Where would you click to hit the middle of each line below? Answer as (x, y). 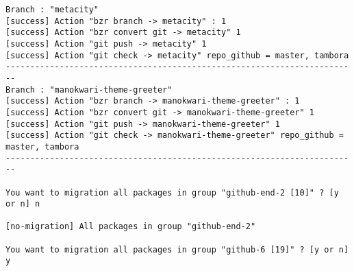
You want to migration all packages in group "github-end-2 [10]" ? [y (172, 192)
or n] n (23, 204)
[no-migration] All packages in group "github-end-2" (131, 227)
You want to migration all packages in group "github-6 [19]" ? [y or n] (177, 249)
